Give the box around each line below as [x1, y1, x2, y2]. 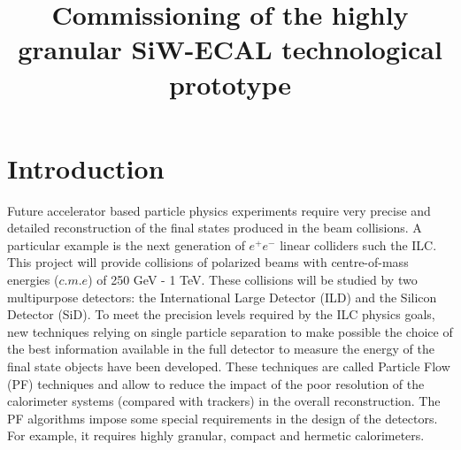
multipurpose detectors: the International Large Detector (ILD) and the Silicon [7, 287, 437, 306]
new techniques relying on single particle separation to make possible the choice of [7, 322, 453, 340]
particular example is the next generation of [7, 235, 245, 254]
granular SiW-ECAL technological [18, 31, 442, 67]
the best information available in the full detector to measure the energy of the [7, 339, 434, 358]
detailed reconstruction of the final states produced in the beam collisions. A [7, 218, 422, 237]
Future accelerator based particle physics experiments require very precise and [7, 201, 431, 219]
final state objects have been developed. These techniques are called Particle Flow [7, 357, 450, 376]
